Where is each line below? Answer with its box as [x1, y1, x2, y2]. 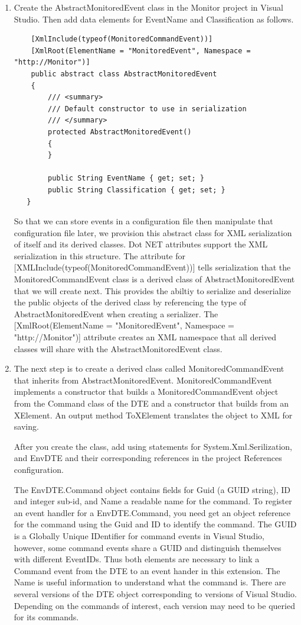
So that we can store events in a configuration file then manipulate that [14, 215, 273, 227]
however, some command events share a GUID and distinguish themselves [14, 541, 282, 553]
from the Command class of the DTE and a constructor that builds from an [14, 397, 289, 409]
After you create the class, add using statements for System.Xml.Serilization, [14, 440, 292, 452]
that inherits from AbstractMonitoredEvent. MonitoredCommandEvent [14, 373, 272, 386]
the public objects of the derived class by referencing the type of [14, 296, 246, 308]
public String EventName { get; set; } [48, 174, 204, 183]
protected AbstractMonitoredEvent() [48, 127, 192, 136]
